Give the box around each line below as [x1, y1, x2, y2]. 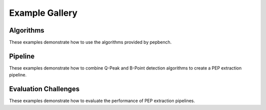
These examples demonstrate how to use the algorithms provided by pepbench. [9, 39, 172, 45]
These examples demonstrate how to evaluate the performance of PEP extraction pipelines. [9, 98, 196, 104]
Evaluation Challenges [9, 85, 80, 93]
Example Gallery [9, 7, 78, 18]
